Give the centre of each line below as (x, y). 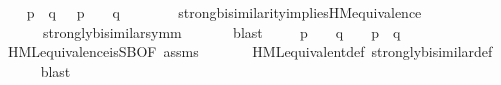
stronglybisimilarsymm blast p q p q (221, 31)
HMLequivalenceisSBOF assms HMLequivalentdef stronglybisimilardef (250, 51)
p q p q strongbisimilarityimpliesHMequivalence (224, 12)
